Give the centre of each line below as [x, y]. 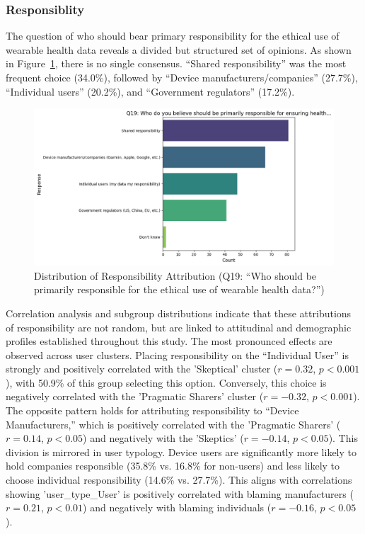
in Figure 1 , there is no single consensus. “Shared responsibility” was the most [176, 63]
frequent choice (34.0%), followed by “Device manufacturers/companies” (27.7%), [182, 77]
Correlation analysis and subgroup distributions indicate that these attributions [179, 313]
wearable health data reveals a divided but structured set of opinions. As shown [179, 49]
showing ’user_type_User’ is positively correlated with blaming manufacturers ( [180, 493]
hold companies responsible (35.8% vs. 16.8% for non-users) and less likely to [173, 466]
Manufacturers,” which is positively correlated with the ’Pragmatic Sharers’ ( [173, 424]
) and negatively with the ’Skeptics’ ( [163, 438]
